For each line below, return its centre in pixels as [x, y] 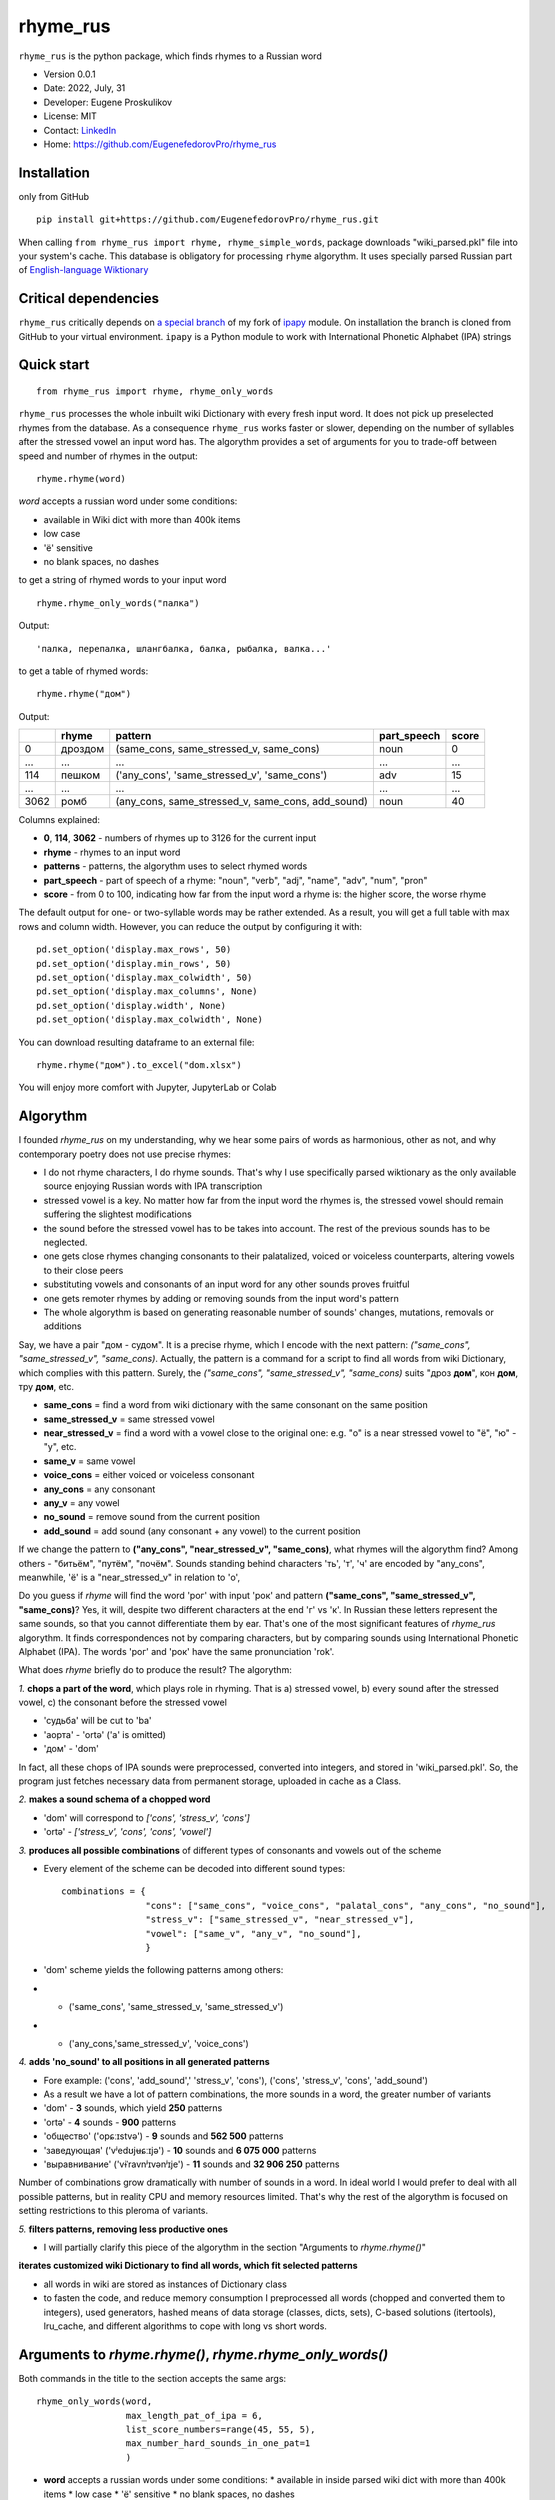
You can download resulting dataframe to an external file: [136, 1042]
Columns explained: [59, 820]
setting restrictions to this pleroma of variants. [113, 2211]
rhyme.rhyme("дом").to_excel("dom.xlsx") [139, 1064]
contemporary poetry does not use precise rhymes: [125, 1154]
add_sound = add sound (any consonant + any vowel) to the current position [202, 1531]
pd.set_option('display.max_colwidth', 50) [144, 977]
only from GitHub [54, 196]
